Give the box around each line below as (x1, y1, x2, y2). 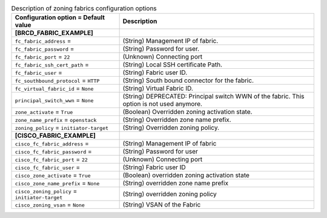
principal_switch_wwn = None (15, 96, 94, 104)
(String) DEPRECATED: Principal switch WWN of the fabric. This (122, 92, 305, 101)
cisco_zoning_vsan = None (15, 200, 85, 209)
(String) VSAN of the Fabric (122, 200, 201, 209)
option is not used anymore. (122, 100, 203, 108)
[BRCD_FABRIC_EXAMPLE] (15, 29, 94, 37)
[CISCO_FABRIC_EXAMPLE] (15, 132, 96, 140)
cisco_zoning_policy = (15, 187, 78, 196)
